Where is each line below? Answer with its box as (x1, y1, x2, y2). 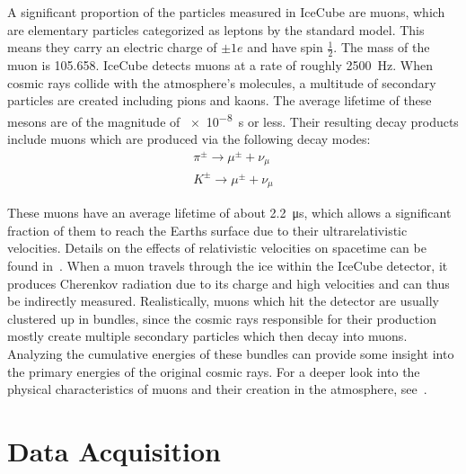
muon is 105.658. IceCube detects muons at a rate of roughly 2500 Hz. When (7, 56, 433, 75)
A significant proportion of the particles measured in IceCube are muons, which (7, 3, 445, 21)
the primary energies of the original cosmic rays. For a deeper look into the (7, 362, 420, 380)
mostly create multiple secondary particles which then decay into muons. (7, 326, 408, 345)
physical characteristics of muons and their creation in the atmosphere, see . (7, 380, 427, 398)
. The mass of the (333, 38, 430, 57)
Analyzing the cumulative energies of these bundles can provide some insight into (7, 344, 454, 362)
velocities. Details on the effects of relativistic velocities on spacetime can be (7, 238, 426, 257)
